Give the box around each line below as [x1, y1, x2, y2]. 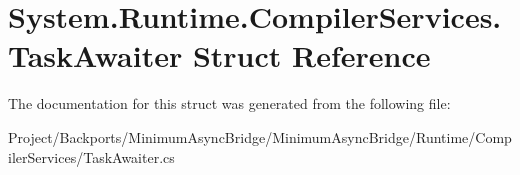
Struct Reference [192, 35, 431, 76]
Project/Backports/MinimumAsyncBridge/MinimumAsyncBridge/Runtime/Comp [8, 126, 512, 147]
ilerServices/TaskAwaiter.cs [8, 146, 175, 167]
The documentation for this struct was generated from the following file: [8, 93, 451, 114]
